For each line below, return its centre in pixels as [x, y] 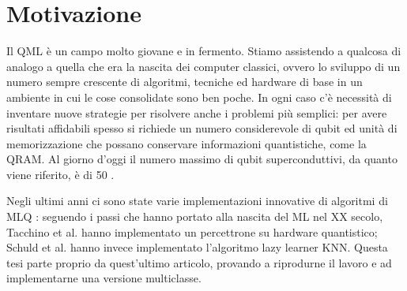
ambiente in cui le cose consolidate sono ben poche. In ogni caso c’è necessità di [199, 97]
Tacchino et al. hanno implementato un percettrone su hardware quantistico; [192, 231]
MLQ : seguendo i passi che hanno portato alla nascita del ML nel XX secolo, [195, 216]
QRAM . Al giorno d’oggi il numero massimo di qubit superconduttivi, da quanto [202, 159]
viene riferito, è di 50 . [60, 174]
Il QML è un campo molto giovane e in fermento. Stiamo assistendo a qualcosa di [204, 51]
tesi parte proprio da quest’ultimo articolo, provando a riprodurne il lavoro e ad [199, 262]
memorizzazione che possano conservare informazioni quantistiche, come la [187, 143]
